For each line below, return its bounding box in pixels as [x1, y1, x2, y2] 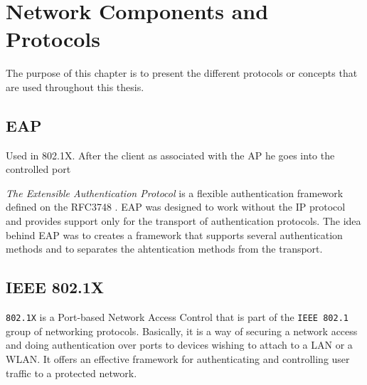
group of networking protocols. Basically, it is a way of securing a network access [6, 323, 358, 338]
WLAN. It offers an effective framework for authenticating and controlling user [6, 351, 350, 366]
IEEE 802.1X [6, 276, 105, 298]
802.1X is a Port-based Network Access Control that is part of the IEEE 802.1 [6, 310, 349, 325]
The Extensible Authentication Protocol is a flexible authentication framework [6, 185, 344, 200]
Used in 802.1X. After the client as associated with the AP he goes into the [6, 147, 335, 162]
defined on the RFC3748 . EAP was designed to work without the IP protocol [6, 199, 346, 214]
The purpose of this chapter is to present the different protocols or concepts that [6, 65, 358, 80]
